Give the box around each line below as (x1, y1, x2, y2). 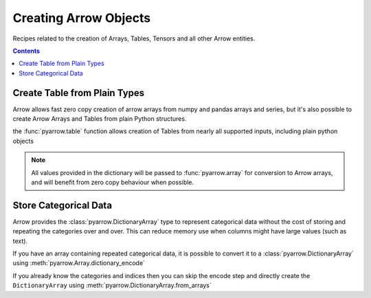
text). (12, 237, 27, 245)
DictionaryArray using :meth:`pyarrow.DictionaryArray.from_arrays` (12, 282, 212, 290)
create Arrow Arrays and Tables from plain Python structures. (12, 115, 187, 123)
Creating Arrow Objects (12, 10, 151, 25)
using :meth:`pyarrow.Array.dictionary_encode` (12, 259, 146, 267)
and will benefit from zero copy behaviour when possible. (31, 178, 194, 186)
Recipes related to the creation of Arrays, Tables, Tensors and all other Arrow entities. (12, 34, 256, 43)
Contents (12, 47, 41, 55)
